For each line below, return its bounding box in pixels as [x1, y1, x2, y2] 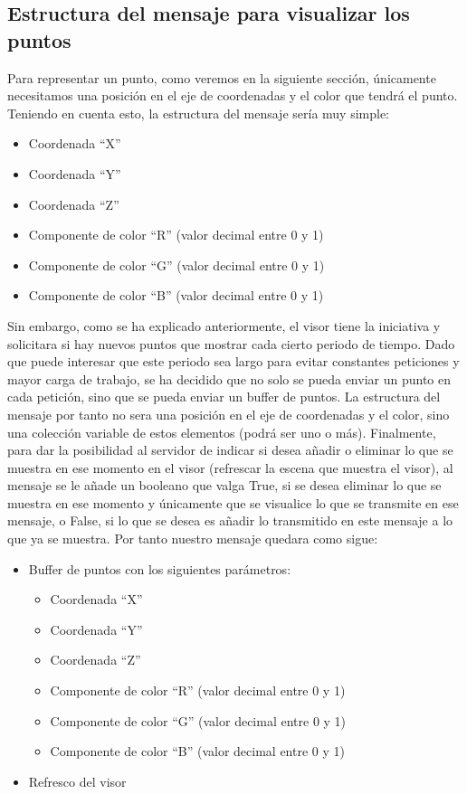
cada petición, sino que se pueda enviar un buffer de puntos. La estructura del [7, 387, 441, 406]
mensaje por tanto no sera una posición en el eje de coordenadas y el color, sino [7, 404, 450, 423]
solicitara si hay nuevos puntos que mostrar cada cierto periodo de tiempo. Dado [7, 334, 455, 353]
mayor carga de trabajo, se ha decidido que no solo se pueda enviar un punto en [7, 369, 451, 388]
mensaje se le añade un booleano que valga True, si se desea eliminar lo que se [7, 476, 442, 495]
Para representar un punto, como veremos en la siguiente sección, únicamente [7, 68, 436, 87]
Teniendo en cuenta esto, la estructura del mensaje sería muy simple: [7, 103, 390, 122]
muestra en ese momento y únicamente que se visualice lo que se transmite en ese [7, 493, 459, 512]
